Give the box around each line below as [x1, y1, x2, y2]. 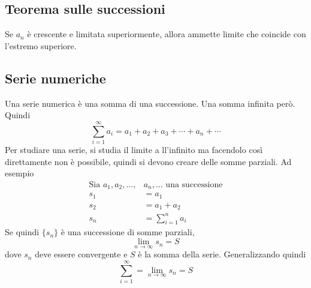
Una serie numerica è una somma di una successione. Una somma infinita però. [5, 97, 295, 109]
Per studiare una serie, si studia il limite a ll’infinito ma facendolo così [5, 143, 263, 155]
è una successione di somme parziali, [61, 226, 195, 238]
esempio [5, 167, 34, 179]
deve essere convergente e [35, 248, 128, 260]
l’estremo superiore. [5, 39, 77, 52]
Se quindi [5, 226, 40, 238]
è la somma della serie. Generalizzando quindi [138, 248, 306, 260]
